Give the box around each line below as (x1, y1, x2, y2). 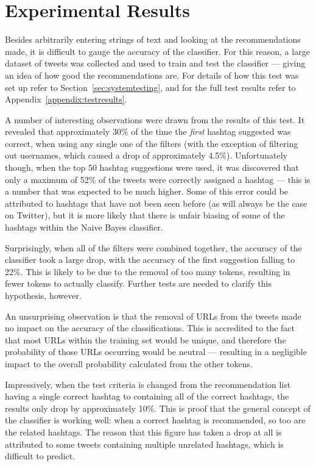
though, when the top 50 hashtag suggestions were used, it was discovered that (5, 161, 299, 174)
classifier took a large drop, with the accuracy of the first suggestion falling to (5, 253, 295, 266)
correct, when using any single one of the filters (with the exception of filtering (5, 137, 298, 149)
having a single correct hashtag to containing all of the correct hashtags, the (5, 390, 289, 403)
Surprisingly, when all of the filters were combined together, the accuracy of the (5, 241, 302, 254)
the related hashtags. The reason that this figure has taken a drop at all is (5, 425, 282, 438)
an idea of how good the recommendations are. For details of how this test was (5, 68, 299, 81)
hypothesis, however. (5, 289, 82, 301)
